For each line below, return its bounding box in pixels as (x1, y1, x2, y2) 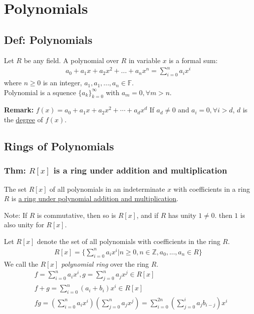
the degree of (4, 114, 43, 125)
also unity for (4, 219, 44, 230)
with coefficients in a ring (173, 183, 250, 194)
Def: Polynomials (4, 32, 93, 47)
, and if (137, 209, 158, 220)
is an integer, (43, 77, 82, 88)
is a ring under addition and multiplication (53, 164, 227, 176)
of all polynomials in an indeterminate (49, 183, 165, 194)
